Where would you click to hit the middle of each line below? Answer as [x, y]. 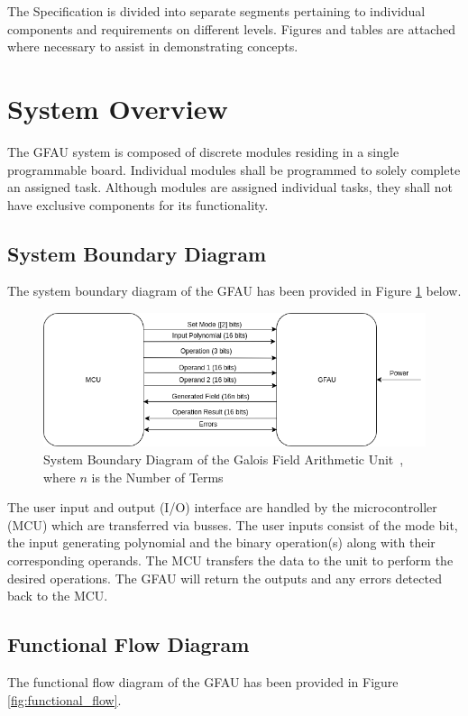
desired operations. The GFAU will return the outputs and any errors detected [225, 578]
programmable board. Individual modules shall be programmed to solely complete [234, 169]
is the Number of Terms [157, 477]
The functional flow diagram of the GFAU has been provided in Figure [203, 681]
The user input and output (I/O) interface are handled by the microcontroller [222, 507]
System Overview [118, 108]
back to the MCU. [58, 596]
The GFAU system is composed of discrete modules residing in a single [203, 151]
